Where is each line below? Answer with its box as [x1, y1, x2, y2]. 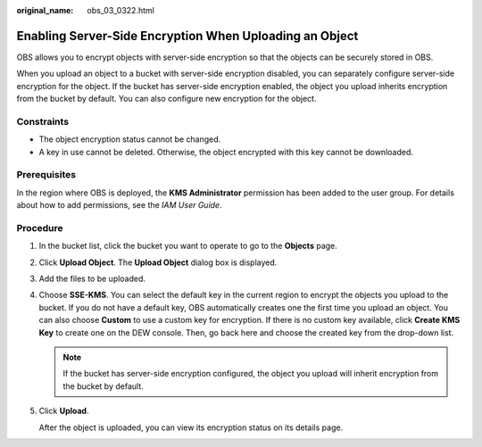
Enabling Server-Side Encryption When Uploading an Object [16, 28, 359, 44]
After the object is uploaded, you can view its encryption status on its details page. [38, 422, 344, 433]
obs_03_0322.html [87, 5, 155, 15]
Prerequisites [16, 169, 76, 181]
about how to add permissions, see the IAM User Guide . [16, 200, 222, 211]
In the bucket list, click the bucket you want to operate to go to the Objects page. [38, 241, 338, 252]
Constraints [16, 115, 70, 128]
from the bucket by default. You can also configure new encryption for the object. [16, 94, 317, 104]
